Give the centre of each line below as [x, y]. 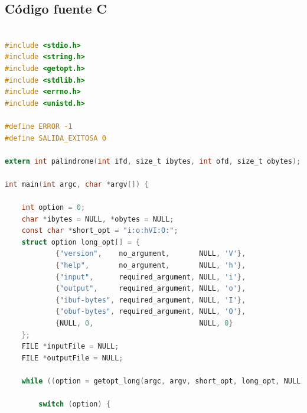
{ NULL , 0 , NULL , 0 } [144, 323]
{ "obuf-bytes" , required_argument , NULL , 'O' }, [151, 312]
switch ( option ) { [75, 404]
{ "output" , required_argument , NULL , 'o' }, [151, 289]
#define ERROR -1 [39, 126]
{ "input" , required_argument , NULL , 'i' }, [151, 277]
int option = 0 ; [53, 208]
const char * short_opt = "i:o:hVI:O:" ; [100, 231]
